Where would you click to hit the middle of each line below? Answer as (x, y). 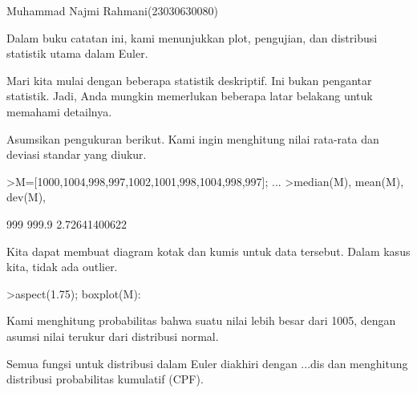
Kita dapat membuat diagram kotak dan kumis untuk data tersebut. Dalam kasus (208, 251)
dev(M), (26, 197)
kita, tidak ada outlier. (62, 267)
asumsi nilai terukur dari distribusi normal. (113, 336)
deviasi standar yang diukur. (77, 154)
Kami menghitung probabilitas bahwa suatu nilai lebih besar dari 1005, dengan (201, 320)
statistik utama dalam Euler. (77, 53)
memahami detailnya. (59, 111)
